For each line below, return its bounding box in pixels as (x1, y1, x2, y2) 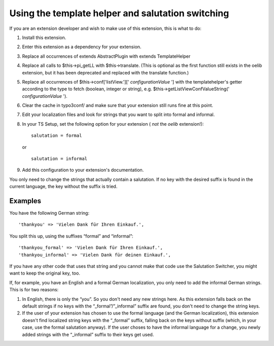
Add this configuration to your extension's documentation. (22, 167, 144, 173)
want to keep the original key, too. (9, 270, 81, 276)
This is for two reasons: (9, 287, 59, 293)
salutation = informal (31, 156, 88, 162)
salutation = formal (31, 133, 82, 139)
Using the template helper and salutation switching (9, 8, 229, 19)
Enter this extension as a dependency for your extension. (22, 44, 142, 50)
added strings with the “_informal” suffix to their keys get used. (22, 331, 154, 337)
